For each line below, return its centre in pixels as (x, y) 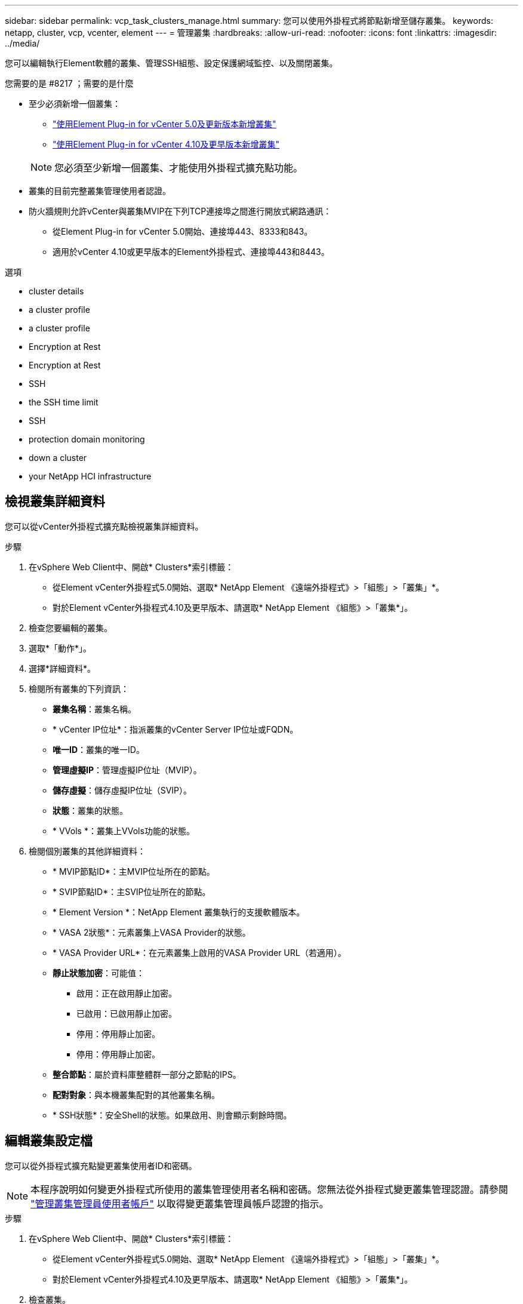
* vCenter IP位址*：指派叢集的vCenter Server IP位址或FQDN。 (176, 729)
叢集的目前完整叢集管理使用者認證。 (100, 191)
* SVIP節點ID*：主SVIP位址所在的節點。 (132, 891)
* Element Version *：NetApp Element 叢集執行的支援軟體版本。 (179, 912)
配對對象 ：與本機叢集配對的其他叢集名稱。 (136, 1094)
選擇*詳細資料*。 (62, 668)
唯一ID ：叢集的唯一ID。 (99, 749)
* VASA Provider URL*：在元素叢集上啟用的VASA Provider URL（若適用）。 (199, 952)
